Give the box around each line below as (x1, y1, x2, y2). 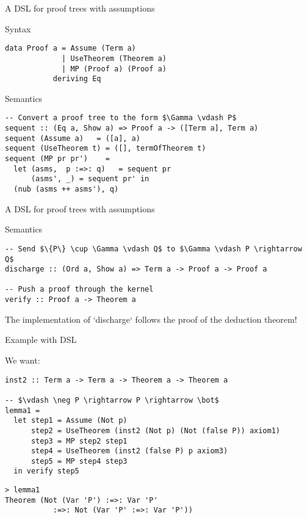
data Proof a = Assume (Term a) (5, 44, 136, 53)
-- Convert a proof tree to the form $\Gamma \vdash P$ (5, 113, 237, 123)
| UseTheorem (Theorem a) (62, 54, 167, 63)
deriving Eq (52, 74, 101, 84)
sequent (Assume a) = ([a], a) (5, 134, 140, 143)
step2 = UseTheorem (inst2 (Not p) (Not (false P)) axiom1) (31, 426, 281, 435)
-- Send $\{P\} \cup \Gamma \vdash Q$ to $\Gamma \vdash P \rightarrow (5, 244, 302, 253)
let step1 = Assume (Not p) (13, 416, 128, 425)
